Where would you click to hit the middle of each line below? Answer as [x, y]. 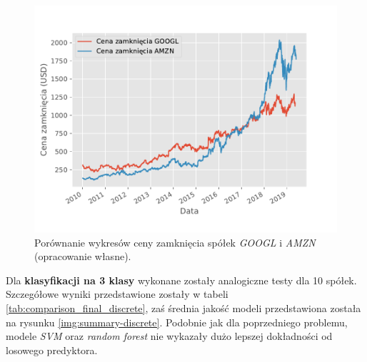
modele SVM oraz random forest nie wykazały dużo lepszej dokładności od [169, 336]
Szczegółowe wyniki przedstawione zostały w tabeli [117, 294]
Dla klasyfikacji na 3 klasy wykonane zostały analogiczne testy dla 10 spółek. [181, 280]
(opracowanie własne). [83, 256]
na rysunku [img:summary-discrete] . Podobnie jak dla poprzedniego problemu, [177, 322]
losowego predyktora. [52, 350]
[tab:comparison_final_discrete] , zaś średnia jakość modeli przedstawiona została [183, 307]
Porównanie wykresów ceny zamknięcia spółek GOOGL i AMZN [175, 242]
